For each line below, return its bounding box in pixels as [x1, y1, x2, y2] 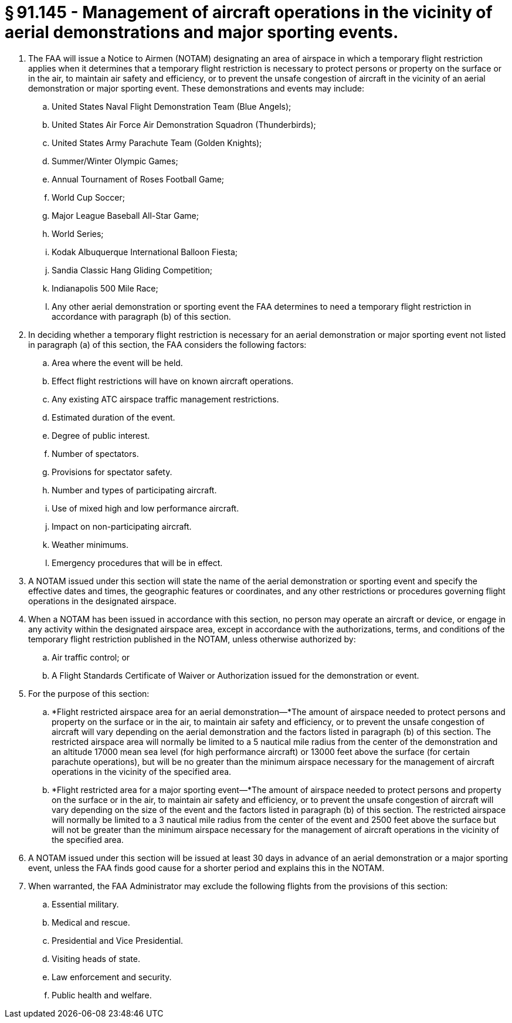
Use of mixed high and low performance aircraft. [52, 503, 239, 513]
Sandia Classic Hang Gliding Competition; [52, 265, 212, 275]
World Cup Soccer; [52, 192, 125, 202]
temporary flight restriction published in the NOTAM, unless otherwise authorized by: [28, 634, 356, 644]
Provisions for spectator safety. [52, 466, 172, 477]
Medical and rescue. [52, 917, 130, 927]
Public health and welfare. [52, 990, 152, 1000]
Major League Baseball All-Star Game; [52, 210, 199, 221]
